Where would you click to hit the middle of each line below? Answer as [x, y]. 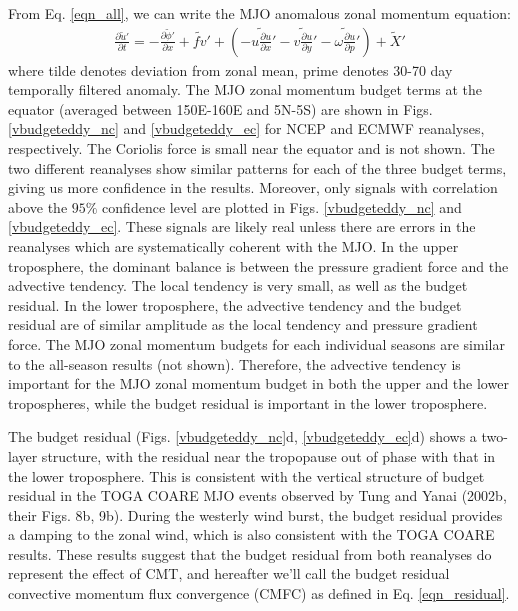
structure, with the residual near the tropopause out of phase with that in [268, 455]
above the [38, 206]
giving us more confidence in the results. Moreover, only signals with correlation [253, 187]
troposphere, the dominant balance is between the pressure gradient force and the [258, 265]
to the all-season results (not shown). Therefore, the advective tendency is [234, 363]
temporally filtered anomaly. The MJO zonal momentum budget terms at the [245, 89]
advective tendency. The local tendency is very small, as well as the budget [238, 285]
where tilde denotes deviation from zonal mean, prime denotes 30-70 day [230, 69]
